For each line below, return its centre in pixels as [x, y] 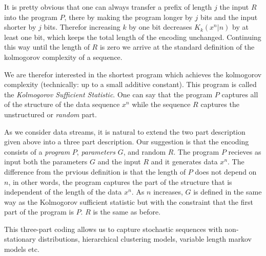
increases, [168, 192]
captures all [240, 94]
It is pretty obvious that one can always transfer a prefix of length [108, 7]
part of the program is [39, 212]
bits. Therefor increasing [82, 27]
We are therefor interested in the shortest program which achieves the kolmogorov [133, 74]
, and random [145, 151]
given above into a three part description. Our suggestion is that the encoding [127, 142]
